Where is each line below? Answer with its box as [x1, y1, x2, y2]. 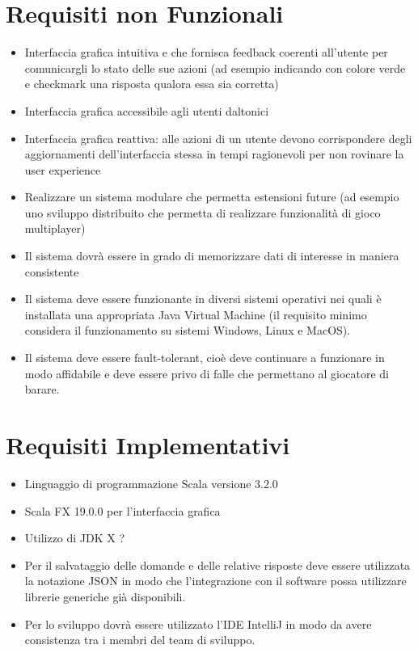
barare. [24, 381, 60, 398]
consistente [24, 263, 79, 280]
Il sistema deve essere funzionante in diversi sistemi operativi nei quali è [24, 290, 382, 307]
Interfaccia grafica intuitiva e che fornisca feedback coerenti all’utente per [24, 44, 388, 61]
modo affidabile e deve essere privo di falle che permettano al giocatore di [24, 364, 390, 381]
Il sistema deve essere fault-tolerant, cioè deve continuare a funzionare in [24, 349, 385, 366]
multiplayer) [24, 220, 86, 237]
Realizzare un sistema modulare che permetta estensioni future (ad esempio [24, 188, 399, 205]
